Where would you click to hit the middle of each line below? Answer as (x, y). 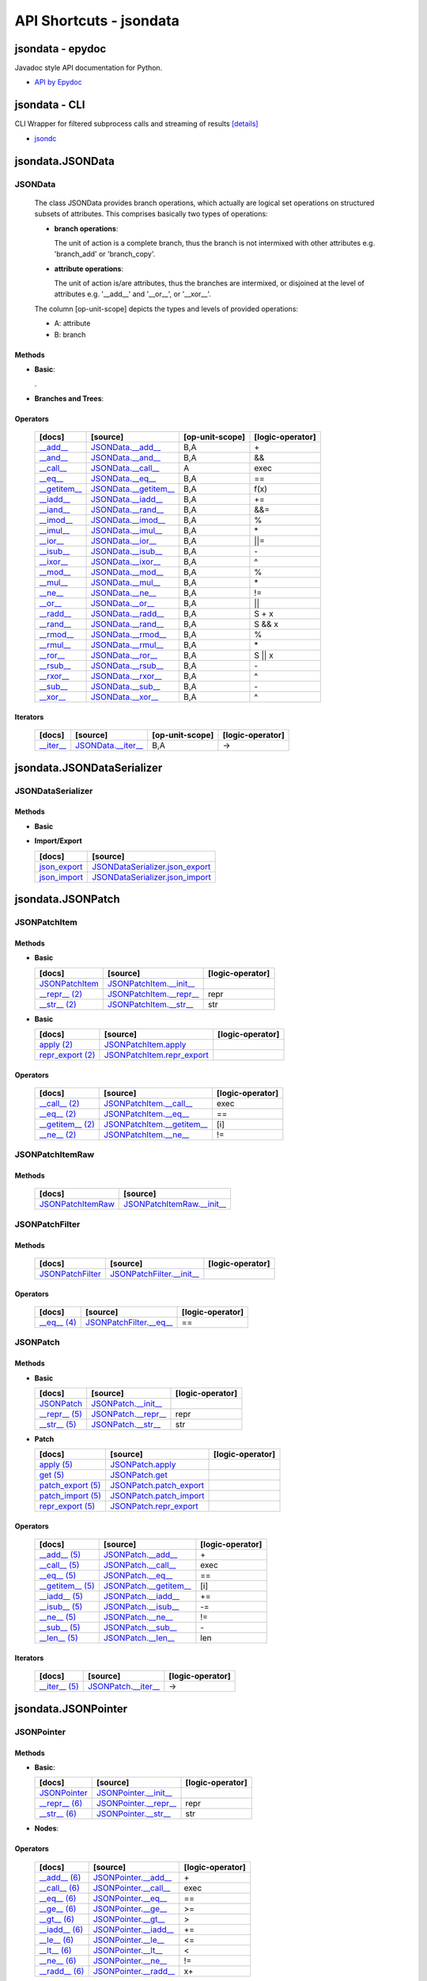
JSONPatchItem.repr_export (156, 1055)
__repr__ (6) (61, 1804)
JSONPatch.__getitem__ (147, 1586)
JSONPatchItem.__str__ (150, 1004)
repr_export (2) (67, 1055)
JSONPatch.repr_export (155, 1506)
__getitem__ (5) (67, 1586)
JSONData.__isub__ (127, 552)
